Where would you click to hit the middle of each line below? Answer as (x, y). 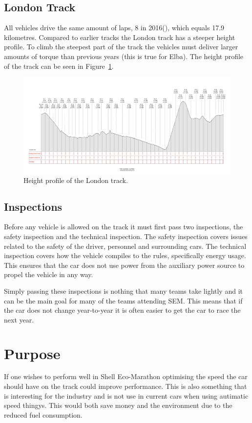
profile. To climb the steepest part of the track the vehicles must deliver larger (121, 47)
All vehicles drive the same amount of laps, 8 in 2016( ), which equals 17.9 (114, 28)
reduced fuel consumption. (43, 414)
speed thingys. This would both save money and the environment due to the (118, 405)
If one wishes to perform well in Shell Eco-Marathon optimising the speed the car (126, 376)
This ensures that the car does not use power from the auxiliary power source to (124, 265)
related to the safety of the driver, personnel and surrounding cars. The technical (125, 246)
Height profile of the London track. (76, 180)
